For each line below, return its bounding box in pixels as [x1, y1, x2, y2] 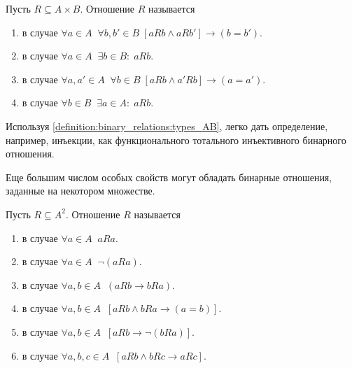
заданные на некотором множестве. [6, 183, 155, 198]
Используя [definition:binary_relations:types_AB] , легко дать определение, [6, 118, 328, 133]
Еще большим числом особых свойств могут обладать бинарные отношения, [6, 169, 332, 184]
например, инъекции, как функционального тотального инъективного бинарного [6, 132, 346, 147]
